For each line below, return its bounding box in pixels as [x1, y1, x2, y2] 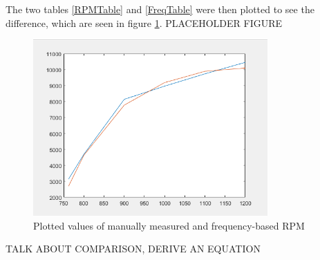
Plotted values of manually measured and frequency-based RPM [33, 218, 305, 232]
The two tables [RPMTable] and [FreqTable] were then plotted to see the [6, 2, 314, 16]
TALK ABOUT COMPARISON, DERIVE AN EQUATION [6, 241, 261, 256]
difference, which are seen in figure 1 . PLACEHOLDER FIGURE [6, 15, 283, 30]
